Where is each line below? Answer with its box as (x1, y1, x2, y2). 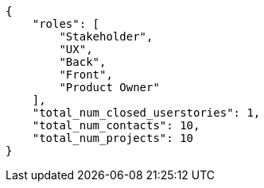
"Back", (59, 56, 107, 68)
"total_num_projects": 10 (32, 132, 194, 144)
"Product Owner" (59, 81, 160, 94)
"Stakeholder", (59, 30, 153, 43)
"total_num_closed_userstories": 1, (32, 106, 261, 119)
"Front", (59, 68, 113, 81)
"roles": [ (32, 17, 100, 30)
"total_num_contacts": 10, (32, 119, 200, 132)
